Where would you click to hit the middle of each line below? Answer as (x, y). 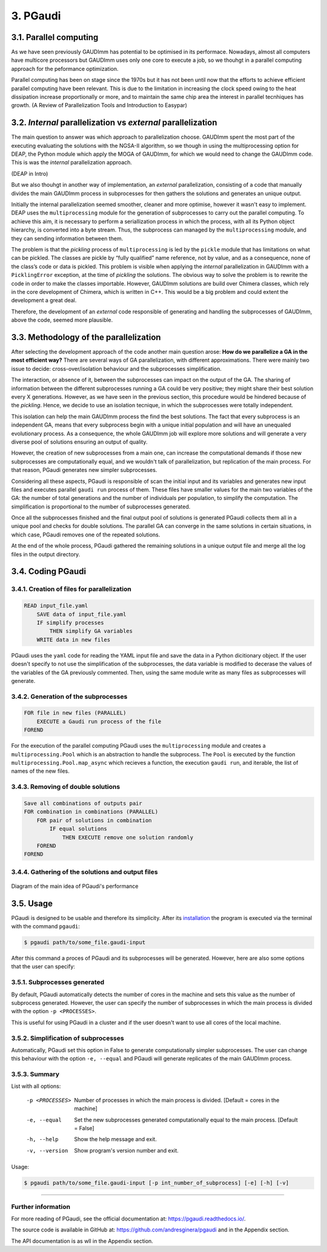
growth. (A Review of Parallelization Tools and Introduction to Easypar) (99, 105)
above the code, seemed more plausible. (62, 320)
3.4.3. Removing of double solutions (66, 787)
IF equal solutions (78, 829)
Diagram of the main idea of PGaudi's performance (75, 886)
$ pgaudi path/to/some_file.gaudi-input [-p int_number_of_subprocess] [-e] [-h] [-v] (157, 1183)
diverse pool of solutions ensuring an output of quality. (79, 442)
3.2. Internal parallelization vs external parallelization (114, 123)
